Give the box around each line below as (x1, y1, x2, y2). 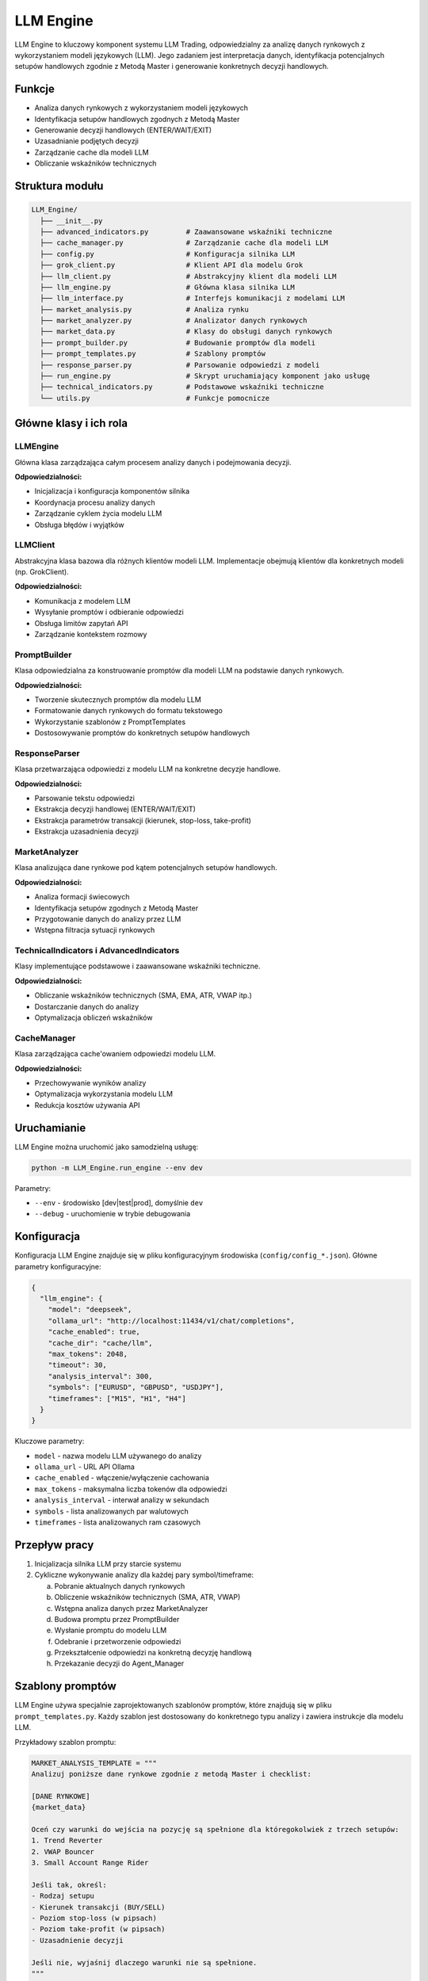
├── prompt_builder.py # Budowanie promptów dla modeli (40, 338, 316, 347)
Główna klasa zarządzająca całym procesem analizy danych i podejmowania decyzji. (14, 457, 292, 467)
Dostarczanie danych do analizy (34, 1002, 139, 1011)
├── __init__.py (40, 216, 103, 225)
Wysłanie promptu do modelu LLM (54, 1625, 167, 1636)
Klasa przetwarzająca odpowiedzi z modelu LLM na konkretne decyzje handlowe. (14, 765, 281, 774)
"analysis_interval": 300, (48, 1372, 154, 1380)
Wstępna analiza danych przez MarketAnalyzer (54, 1603, 208, 1613)
